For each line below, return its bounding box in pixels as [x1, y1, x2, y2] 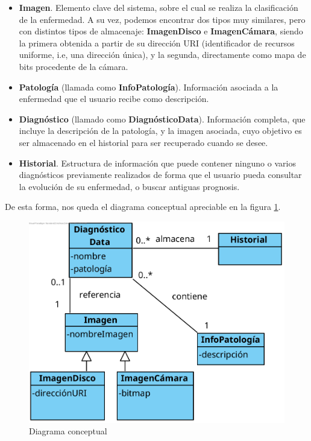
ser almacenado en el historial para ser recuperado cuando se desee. [19, 136, 268, 148]
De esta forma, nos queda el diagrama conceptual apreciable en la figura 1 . [5, 200, 281, 213]
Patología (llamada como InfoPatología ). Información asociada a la [19, 80, 278, 93]
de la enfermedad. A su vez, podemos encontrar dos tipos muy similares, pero [19, 13, 306, 25]
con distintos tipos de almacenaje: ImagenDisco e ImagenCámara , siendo [19, 25, 303, 37]
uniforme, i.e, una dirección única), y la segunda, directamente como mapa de [19, 48, 306, 61]
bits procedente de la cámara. [19, 60, 128, 72]
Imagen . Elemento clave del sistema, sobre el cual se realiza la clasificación [19, 1, 298, 13]
